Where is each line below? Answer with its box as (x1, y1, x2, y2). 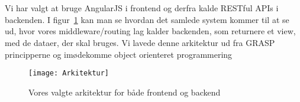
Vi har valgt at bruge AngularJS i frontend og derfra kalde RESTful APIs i (5, 2, 279, 14)
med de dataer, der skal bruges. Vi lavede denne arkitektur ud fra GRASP (5, 36, 275, 48)
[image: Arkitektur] (28, 69, 109, 78)
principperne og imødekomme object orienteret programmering (5, 48, 233, 60)
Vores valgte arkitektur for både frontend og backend (28, 85, 221, 98)
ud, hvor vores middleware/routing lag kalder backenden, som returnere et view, (5, 25, 296, 37)
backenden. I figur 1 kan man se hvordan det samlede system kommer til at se (5, 13, 289, 25)
